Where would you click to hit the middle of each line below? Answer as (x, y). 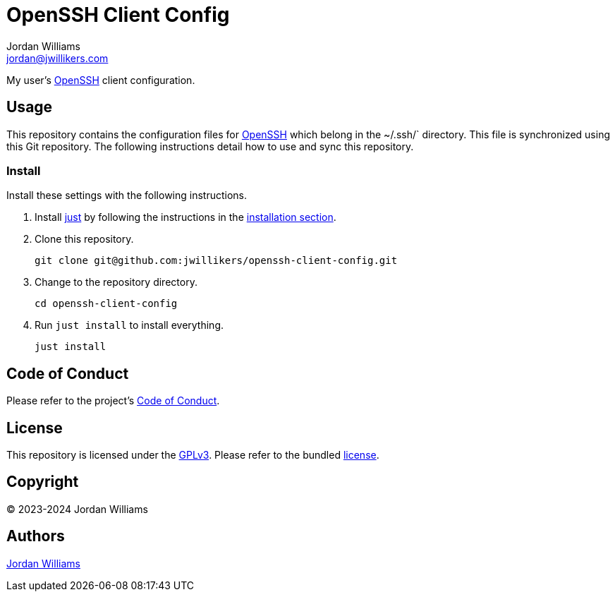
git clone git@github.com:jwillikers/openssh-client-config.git (216, 261)
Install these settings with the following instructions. (127, 195)
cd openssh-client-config (106, 304)
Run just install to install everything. (129, 325)
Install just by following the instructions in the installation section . (185, 217)
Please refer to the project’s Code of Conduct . (113, 401)
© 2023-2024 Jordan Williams (77, 509)
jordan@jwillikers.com (57, 58)
